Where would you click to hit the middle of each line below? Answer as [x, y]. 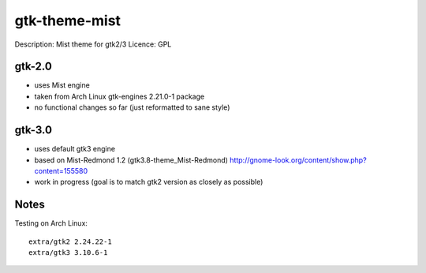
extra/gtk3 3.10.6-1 [68, 252]
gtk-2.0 [34, 67]
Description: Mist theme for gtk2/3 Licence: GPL [93, 44]
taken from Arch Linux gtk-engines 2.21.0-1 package [120, 96]
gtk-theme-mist [68, 21]
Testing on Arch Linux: [51, 223]
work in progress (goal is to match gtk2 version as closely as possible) [149, 182]
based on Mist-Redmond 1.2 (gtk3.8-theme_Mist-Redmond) [131, 160]
